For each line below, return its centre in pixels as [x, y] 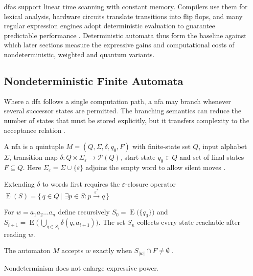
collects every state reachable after [189, 222]
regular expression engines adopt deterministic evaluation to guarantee [110, 26]
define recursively [84, 212]
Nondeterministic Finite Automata [94, 80]
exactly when [112, 250]
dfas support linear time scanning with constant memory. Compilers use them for [126, 6]
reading [15, 234]
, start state [138, 157]
